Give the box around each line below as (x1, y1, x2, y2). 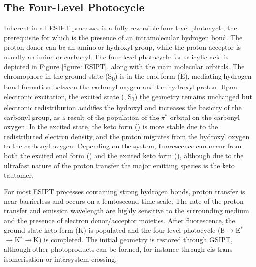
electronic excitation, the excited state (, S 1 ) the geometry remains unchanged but (4, 91, 252, 103)
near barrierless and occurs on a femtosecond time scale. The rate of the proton (4, 196, 244, 206)
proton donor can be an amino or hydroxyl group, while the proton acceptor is (4, 42, 241, 52)
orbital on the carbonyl (170, 112, 240, 122)
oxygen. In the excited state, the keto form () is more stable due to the (4, 121, 218, 132)
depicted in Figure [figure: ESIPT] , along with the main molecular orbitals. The (4, 61, 245, 71)
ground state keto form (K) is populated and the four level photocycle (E (4, 225, 225, 235)
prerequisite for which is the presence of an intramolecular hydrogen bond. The (4, 32, 243, 42)
